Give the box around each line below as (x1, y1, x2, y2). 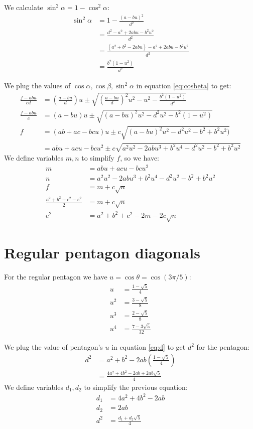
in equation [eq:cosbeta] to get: (136, 80, 231, 91)
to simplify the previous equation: (84, 381, 188, 392)
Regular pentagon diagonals (4, 242, 200, 263)
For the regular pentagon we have (4, 271, 107, 282)
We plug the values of (4, 80, 71, 91)
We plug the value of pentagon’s (4, 342, 103, 352)
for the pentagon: (196, 342, 250, 352)
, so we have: (120, 153, 160, 163)
